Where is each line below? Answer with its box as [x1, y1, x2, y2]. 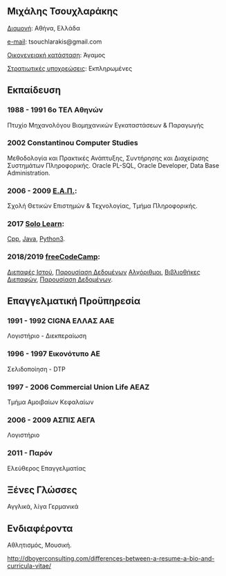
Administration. [7, 168, 50, 177]
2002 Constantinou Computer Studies [7, 138, 138, 148]
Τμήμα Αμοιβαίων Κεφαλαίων [7, 398, 94, 406]
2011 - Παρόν [7, 448, 53, 458]
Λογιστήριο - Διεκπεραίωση [7, 332, 87, 340]
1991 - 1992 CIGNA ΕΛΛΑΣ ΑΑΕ [7, 316, 115, 325]
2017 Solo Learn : [7, 219, 64, 229]
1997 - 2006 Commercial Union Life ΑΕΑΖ [7, 382, 150, 392]
